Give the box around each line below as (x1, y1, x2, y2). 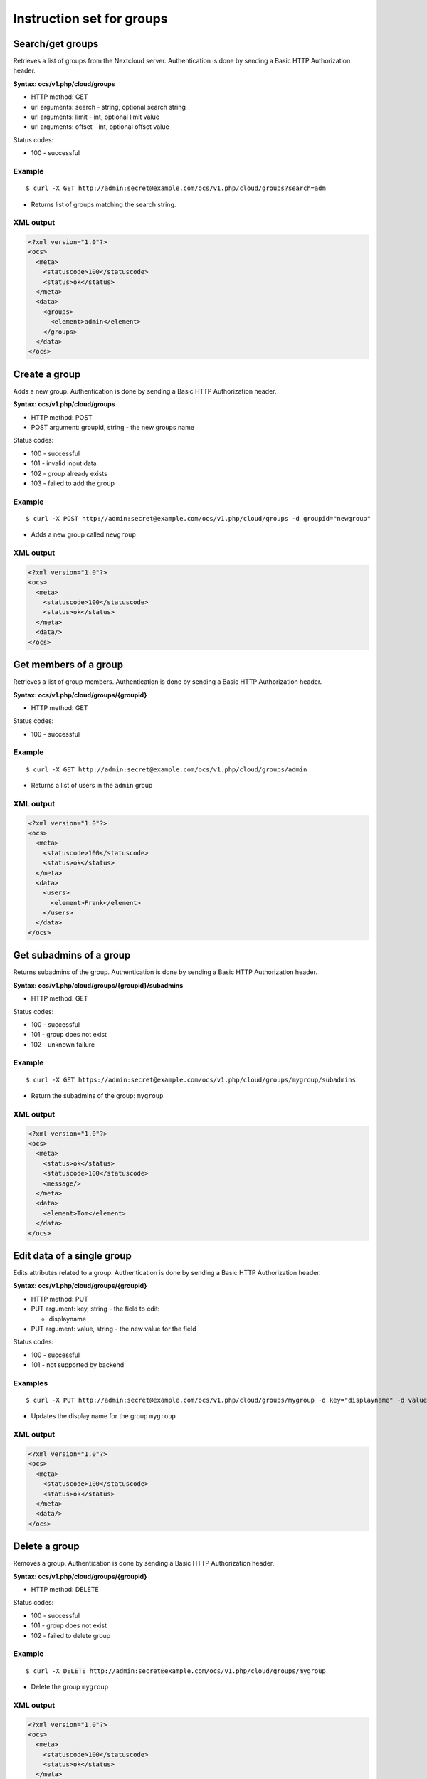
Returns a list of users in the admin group (31, 781, 153, 790)
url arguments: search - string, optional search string (31, 102, 186, 111)
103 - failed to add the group (31, 479, 115, 487)
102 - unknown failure (31, 1040, 95, 1049)
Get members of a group (13, 659, 124, 671)
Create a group (13, 368, 81, 380)
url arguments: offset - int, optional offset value (31, 122, 170, 131)
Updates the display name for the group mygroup (31, 1412, 176, 1420)
